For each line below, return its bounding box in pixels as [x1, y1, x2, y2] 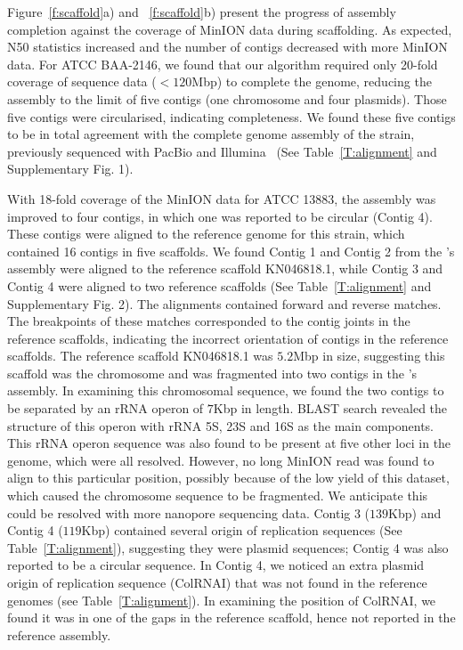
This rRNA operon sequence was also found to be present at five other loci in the [7, 434, 451, 452]
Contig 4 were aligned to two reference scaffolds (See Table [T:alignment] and [7, 276, 432, 295]
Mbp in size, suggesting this [293, 346, 445, 365]
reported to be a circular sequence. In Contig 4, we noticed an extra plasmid [7, 556, 425, 574]
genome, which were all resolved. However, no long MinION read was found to [7, 451, 435, 469]
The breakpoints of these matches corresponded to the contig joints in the [7, 312, 410, 330]
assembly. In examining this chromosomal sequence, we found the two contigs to [7, 381, 444, 400]
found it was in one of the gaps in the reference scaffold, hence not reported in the [7, 608, 456, 627]
